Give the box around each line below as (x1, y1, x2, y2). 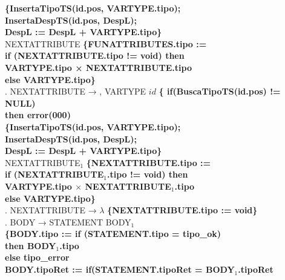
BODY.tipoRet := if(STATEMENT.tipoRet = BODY (5, 263, 235, 276)
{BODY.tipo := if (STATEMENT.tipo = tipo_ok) (5, 227, 221, 240)
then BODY (5, 239, 56, 252)
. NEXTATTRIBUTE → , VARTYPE (5, 85, 146, 98)
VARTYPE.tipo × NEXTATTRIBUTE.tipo (5, 61, 192, 73)
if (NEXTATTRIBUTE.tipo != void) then (5, 49, 185, 62)
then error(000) (5, 108, 71, 121)
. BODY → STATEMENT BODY (5, 215, 131, 228)
